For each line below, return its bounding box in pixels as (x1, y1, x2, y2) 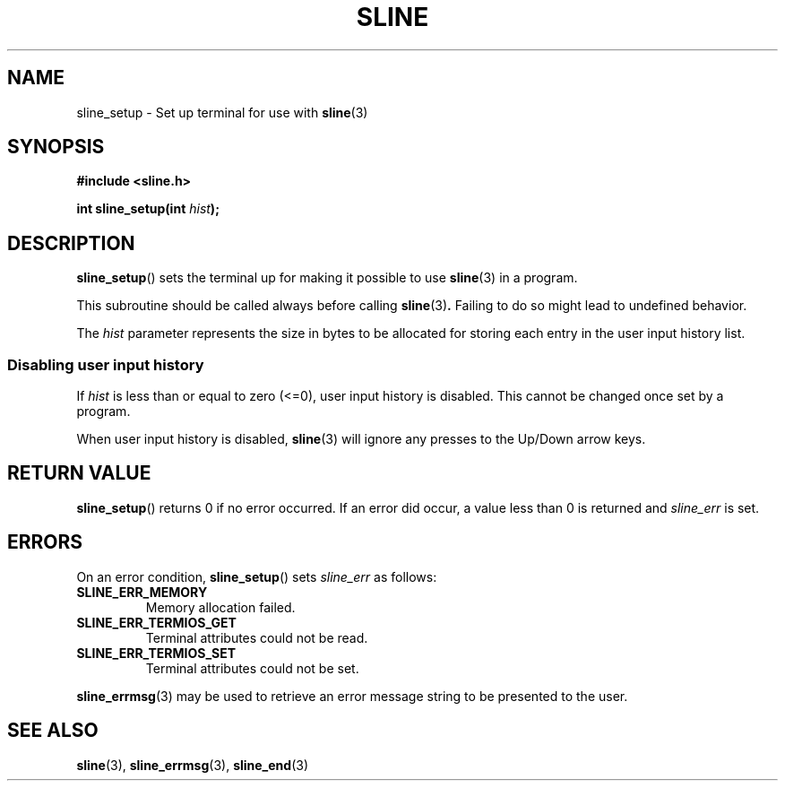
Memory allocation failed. (145, 599, 296, 615)
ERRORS (7, 531, 83, 554)
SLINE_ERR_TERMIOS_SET (76, 645, 237, 661)
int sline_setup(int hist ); (76, 201, 220, 217)
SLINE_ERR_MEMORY (76, 584, 208, 600)
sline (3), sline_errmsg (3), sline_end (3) (76, 757, 309, 773)
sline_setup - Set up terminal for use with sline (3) (76, 104, 368, 120)
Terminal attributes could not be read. (145, 629, 368, 645)
